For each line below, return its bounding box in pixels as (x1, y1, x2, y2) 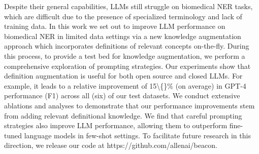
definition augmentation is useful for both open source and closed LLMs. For (4, 70, 243, 81)
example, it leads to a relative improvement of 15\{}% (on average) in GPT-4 (4, 80, 246, 91)
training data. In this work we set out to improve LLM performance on (4, 21, 225, 31)
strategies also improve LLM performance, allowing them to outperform (4, 120, 228, 131)
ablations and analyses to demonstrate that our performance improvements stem (4, 100, 255, 110)
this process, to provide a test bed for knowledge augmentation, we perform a (4, 50, 245, 61)
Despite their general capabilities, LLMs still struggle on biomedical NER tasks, (4, 1, 253, 11)
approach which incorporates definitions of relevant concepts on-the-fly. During (4, 41, 249, 51)
